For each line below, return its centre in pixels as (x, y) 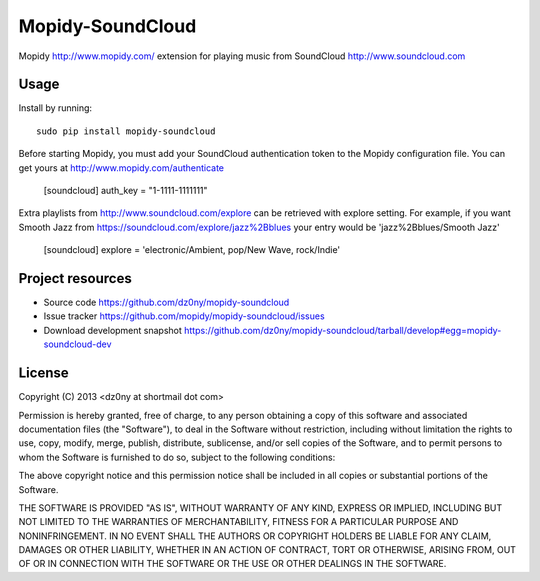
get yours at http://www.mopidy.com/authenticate (121, 167)
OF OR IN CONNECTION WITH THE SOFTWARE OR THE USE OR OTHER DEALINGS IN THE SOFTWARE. (232, 564)
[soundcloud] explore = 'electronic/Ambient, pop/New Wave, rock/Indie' (192, 250)
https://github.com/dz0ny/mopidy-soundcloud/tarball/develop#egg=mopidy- (342, 330)
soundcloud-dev (77, 344)
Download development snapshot (112, 330)
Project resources (75, 278)
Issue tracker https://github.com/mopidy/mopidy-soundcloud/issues (184, 316)
